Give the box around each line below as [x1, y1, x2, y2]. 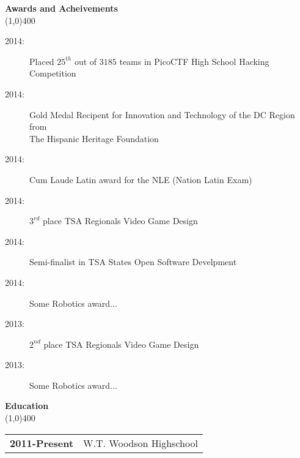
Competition [29, 67, 76, 80]
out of [74, 54, 97, 67]
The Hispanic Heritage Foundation [29, 132, 159, 145]
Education [5, 399, 49, 412]
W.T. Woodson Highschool [83, 435, 198, 450]
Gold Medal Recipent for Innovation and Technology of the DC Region [29, 108, 295, 121]
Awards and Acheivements [5, 2, 118, 14]
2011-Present [10, 435, 74, 450]
